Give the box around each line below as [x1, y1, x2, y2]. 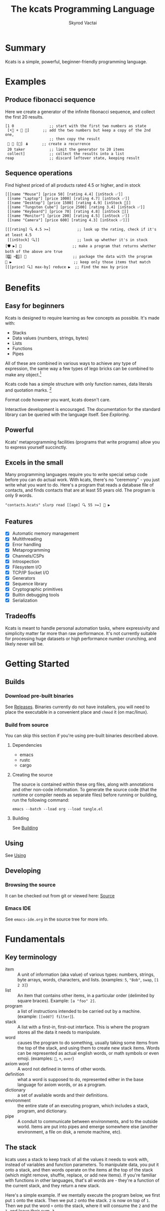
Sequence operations [5, 169, 73, 177]
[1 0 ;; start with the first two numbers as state [5, 123, 147, 128]
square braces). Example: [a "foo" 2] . [17, 998, 96, 1004]
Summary [5, 42, 46, 53]
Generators [12, 575, 35, 581]
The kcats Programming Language [10, 3, 155, 15]
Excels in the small [5, 458, 64, 467]
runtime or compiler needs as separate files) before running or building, [12, 792, 158, 798]
